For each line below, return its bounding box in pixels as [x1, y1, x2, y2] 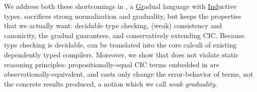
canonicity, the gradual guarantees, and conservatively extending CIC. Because [4, 30, 245, 40]
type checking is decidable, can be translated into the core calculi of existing [4, 40, 237, 50]
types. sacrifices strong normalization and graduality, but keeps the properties [4, 10, 242, 21]
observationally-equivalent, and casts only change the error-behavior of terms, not [4, 69, 254, 79]
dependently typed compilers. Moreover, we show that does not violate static [4, 49, 239, 59]
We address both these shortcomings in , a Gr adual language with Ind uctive [4, 1, 237, 11]
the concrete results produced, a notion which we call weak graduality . [4, 78, 217, 89]
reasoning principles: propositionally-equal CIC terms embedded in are [4, 59, 220, 69]
